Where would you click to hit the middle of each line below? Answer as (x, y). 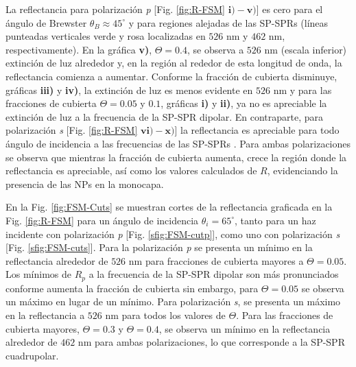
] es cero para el (289, 9)
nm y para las (302, 90)
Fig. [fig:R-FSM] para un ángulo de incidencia (102, 220)
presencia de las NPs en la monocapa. (85, 183)
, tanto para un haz (275, 220)
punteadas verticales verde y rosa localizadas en (106, 36)
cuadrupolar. (32, 355)
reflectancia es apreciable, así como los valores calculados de (131, 170)
